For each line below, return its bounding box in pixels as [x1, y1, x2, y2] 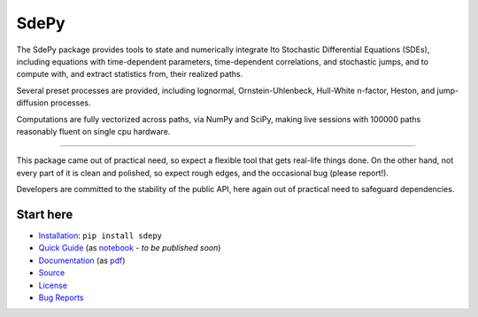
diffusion [16, 97, 49, 108]
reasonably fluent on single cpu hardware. [16, 126, 171, 136]
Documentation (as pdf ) [38, 255, 126, 266]
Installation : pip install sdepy [38, 230, 163, 241]
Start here [16, 206, 73, 221]
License [38, 280, 68, 290]
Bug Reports [38, 292, 84, 303]
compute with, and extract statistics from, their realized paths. [16, 69, 243, 80]
